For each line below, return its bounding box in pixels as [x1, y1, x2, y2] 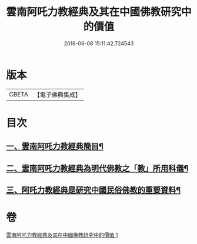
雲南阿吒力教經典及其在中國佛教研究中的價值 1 [6, 231, 118, 238]
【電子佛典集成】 [34, 91, 81, 99]
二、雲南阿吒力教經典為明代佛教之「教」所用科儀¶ [6, 163, 189, 173]
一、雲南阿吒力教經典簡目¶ [6, 142, 104, 152]
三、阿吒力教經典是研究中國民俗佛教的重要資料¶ [6, 185, 181, 195]
